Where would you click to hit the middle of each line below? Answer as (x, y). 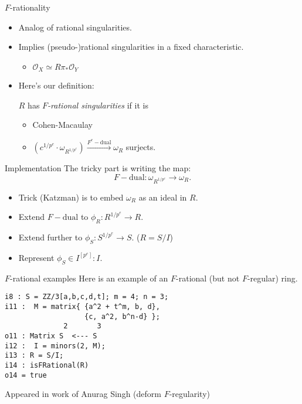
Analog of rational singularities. (75, 27)
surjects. (141, 147)
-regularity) (189, 394)
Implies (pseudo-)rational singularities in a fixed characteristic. (131, 47)
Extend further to (50, 237)
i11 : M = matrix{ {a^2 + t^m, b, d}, (82, 306)
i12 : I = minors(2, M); (55, 346)
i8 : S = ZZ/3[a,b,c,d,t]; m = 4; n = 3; (87, 297)
